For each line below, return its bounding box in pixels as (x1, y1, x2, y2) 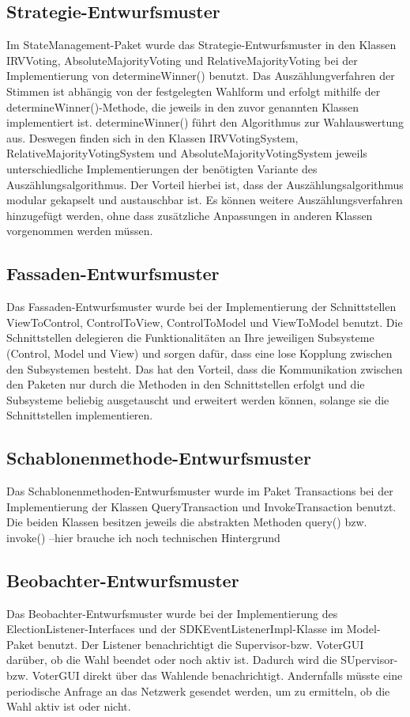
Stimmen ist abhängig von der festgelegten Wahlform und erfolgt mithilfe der (6, 82, 381, 99)
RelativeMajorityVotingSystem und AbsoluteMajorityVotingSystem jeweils (6, 145, 367, 161)
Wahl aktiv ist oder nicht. (6, 698, 131, 715)
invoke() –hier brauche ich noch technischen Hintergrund (6, 529, 280, 545)
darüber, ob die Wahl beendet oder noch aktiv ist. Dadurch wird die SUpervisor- (6, 651, 398, 668)
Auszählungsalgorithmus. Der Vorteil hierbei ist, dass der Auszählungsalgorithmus (6, 176, 404, 192)
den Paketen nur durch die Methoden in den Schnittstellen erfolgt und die (6, 376, 365, 393)
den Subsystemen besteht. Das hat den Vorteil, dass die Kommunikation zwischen (6, 360, 403, 377)
